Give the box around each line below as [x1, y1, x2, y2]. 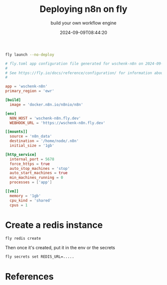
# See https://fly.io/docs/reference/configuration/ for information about [5, 71, 166, 75]
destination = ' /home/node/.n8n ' [9, 139, 79, 143]
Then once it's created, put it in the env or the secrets [5, 245, 115, 251]
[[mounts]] [5, 129, 28, 135]
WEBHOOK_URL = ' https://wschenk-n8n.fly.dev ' [9, 120, 106, 125]
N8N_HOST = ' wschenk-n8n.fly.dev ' [9, 116, 81, 121]
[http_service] [5, 152, 37, 157]
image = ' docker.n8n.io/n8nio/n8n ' [9, 102, 83, 107]
